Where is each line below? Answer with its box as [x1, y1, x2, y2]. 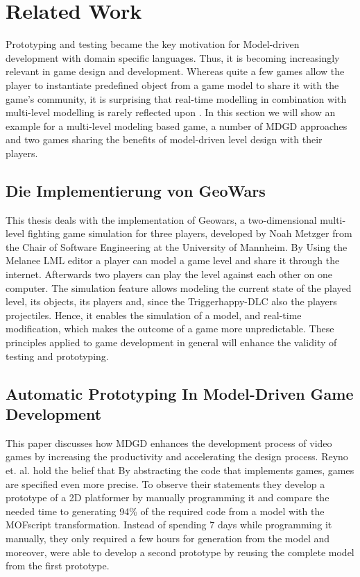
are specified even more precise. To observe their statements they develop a [6, 476, 325, 491]
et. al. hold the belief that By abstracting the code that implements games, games [6, 462, 354, 477]
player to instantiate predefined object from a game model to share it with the [6, 77, 339, 92]
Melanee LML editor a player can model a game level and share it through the [6, 253, 340, 268]
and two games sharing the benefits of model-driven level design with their [6, 132, 323, 147]
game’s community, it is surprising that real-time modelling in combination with [6, 91, 347, 106]
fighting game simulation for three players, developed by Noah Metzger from [27, 226, 352, 241]
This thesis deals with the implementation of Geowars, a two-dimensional [6, 212, 317, 227]
